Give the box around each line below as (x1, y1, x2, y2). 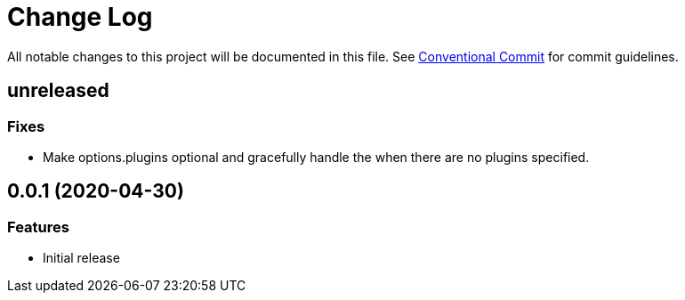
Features (7, 217, 69, 236)
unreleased (7, 79, 109, 102)
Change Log (7, 2, 153, 32)
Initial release (43, 250, 120, 266)
